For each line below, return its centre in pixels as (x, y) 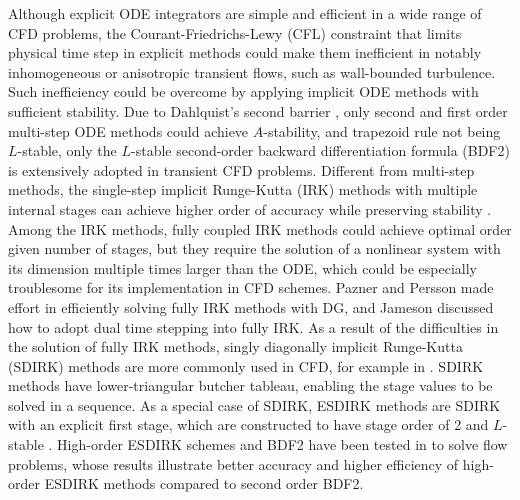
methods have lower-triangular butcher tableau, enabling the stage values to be (250, 385)
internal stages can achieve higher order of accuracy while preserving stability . (250, 208)
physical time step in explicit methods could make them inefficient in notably (245, 52)
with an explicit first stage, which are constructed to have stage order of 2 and (248, 424)
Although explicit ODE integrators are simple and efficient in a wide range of (245, 13)
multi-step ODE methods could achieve (128, 130)
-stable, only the (67, 150)
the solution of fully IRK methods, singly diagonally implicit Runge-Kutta (235, 346)
